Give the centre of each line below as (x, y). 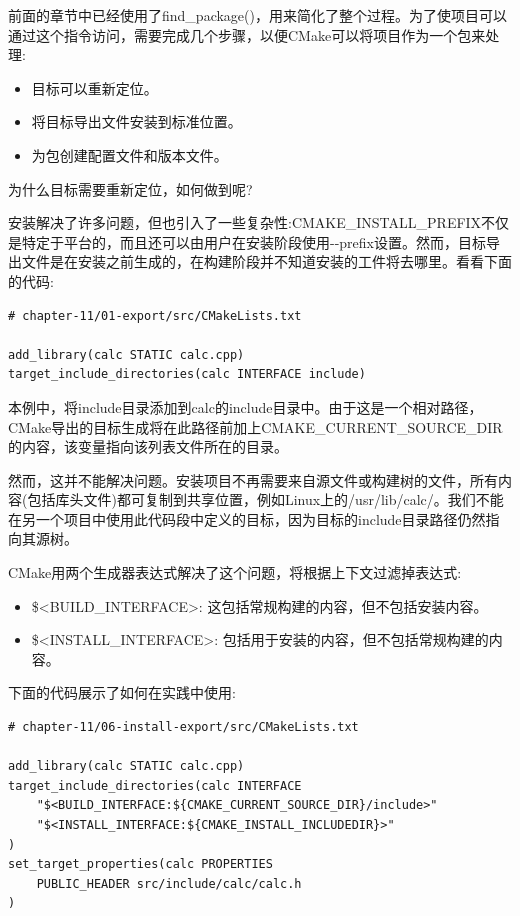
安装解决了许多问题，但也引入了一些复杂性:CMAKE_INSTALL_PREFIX (245, 222)
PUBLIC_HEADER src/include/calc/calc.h (169, 883)
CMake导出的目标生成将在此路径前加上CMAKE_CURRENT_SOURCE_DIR (255, 426)
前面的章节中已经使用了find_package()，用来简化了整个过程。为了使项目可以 (257, 15)
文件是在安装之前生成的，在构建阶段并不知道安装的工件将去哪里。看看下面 (266, 261)
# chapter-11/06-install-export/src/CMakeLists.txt (183, 727)
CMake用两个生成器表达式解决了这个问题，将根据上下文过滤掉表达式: (235, 572)
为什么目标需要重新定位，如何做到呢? (130, 188)
